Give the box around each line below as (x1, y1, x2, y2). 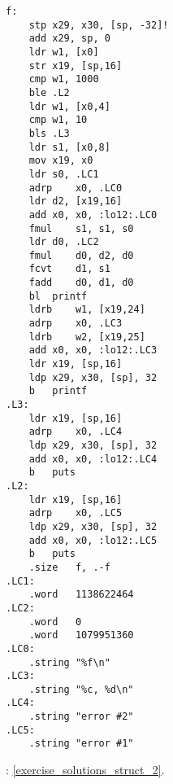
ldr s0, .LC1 (28, 168, 99, 180)
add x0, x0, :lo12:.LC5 (28, 534, 158, 546)
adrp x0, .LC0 (28, 182, 123, 194)
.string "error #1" (28, 738, 134, 750)
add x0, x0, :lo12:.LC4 (28, 453, 158, 465)
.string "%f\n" (28, 656, 110, 668)
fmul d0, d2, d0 (28, 249, 134, 261)
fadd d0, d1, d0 (28, 277, 134, 289)
